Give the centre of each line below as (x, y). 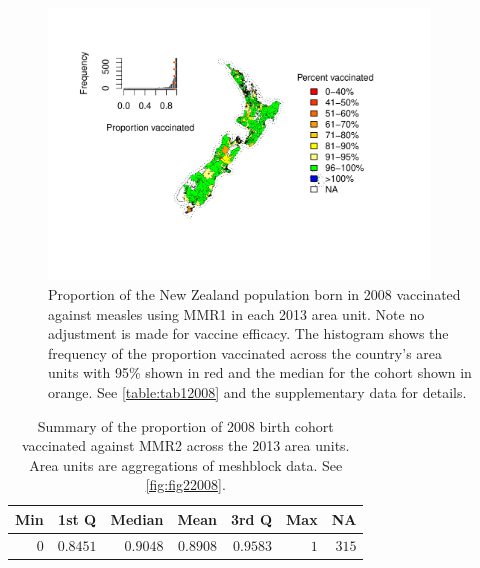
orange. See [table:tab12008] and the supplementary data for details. (257, 391)
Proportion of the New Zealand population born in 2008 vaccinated (254, 294)
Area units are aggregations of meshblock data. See (186, 464)
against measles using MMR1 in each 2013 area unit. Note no (236, 313)
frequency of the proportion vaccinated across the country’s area (245, 352)
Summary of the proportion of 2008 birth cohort (185, 425)
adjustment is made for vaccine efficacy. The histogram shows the (248, 333)
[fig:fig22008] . (185, 484)
